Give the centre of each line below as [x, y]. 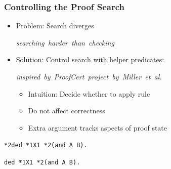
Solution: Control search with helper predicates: [90, 59]
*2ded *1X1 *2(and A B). [46, 145]
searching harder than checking [65, 42]
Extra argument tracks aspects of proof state [98, 127]
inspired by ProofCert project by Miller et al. [89, 76]
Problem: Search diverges [55, 26]
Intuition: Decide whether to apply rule [89, 93]
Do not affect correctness [67, 111]
